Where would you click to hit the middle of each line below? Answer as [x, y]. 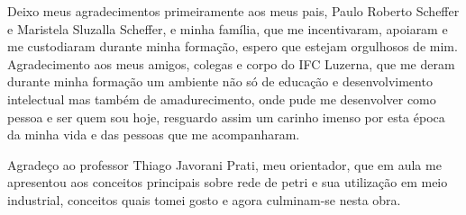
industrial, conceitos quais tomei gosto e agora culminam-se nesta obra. [204, 199]
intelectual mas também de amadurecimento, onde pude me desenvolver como [222, 99]
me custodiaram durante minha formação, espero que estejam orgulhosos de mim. [233, 46]
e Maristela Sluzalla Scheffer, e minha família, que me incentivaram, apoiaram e [228, 28]
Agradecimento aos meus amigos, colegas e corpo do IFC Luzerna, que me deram [231, 63]
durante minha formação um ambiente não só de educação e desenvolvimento [220, 81]
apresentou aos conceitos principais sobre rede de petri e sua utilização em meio [228, 182]
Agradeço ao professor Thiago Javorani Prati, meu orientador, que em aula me [224, 164]
